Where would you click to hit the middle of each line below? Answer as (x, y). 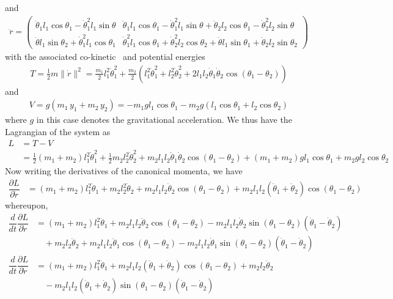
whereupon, (27, 205)
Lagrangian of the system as (58, 131)
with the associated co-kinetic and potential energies (105, 57)
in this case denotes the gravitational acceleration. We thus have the (164, 120)
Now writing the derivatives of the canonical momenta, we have (124, 171)
